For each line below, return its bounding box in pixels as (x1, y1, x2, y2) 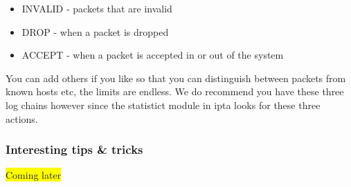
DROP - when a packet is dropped (21, 24, 169, 39)
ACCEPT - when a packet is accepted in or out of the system (21, 48, 284, 62)
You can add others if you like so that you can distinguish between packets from (6, 70, 346, 85)
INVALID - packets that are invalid (21, 1, 172, 15)
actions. (6, 111, 38, 126)
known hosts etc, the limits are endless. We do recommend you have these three (6, 84, 344, 99)
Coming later (6, 168, 62, 182)
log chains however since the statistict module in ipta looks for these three (6, 97, 321, 112)
